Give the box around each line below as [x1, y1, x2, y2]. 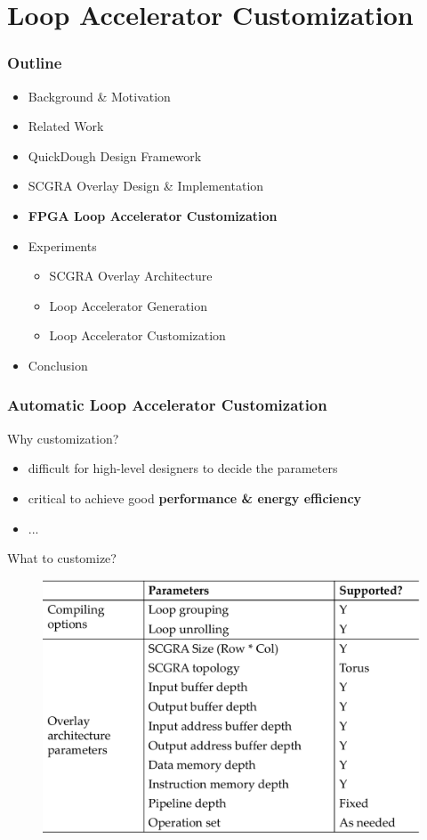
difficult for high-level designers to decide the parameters [28, 459, 338, 477]
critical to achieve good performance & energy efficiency [28, 488, 362, 507]
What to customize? [7, 549, 117, 567]
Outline [7, 52, 62, 74]
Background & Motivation [28, 86, 171, 105]
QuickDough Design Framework [28, 146, 202, 165]
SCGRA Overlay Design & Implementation [28, 176, 264, 195]
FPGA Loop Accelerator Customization [28, 206, 278, 224]
